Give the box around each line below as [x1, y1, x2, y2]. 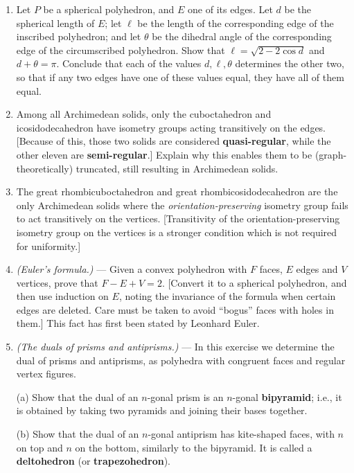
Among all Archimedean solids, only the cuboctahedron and [16, 107, 272, 121]
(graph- [315, 147, 347, 161]
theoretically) [16, 161, 73, 175]
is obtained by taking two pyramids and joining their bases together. [16, 403, 308, 418]
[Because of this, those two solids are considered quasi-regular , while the [16, 134, 331, 148]
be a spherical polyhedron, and [43, 2, 175, 16]
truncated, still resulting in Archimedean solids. [76, 161, 278, 175]
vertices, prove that [16, 275, 98, 289]
